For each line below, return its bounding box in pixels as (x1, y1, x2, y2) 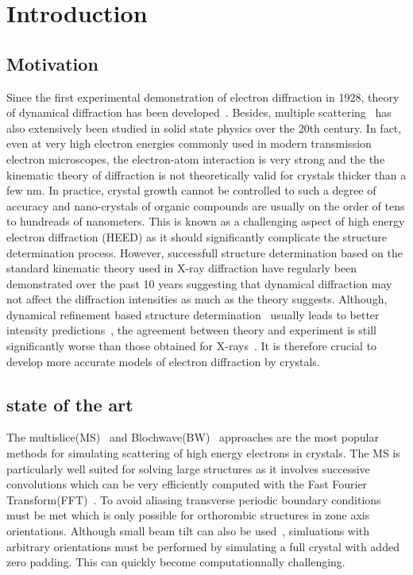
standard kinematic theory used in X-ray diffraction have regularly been (6, 260, 357, 276)
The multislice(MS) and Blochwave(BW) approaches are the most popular (6, 429, 379, 446)
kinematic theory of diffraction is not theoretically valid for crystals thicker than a (6, 166, 407, 183)
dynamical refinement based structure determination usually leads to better (6, 306, 380, 322)
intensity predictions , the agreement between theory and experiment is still (6, 322, 376, 338)
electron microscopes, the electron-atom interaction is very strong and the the (6, 150, 385, 167)
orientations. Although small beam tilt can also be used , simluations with (6, 523, 370, 539)
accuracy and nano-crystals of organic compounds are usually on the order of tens (6, 197, 405, 214)
